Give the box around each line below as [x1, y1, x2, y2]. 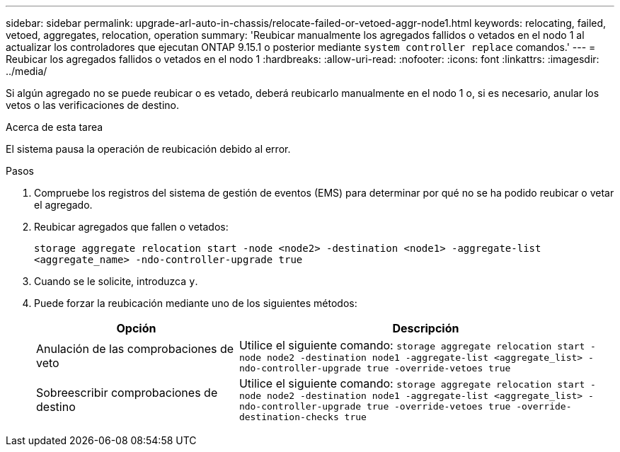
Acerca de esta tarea [6, 121, 103, 133]
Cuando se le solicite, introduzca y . [34, 275, 198, 287]
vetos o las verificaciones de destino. [6, 99, 179, 111]
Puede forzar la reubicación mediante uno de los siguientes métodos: [34, 297, 357, 309]
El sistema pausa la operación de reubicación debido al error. [6, 143, 291, 155]
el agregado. [34, 199, 93, 211]
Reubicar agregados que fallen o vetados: [34, 221, 229, 233]
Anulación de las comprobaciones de [36, 342, 234, 356]
